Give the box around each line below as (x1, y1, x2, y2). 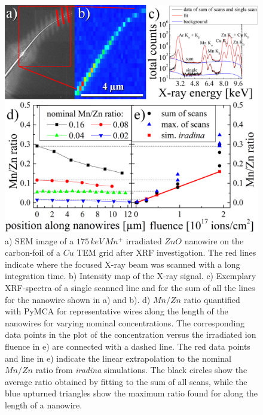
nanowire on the (184, 234, 244, 247)
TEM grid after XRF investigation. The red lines (77, 246, 256, 259)
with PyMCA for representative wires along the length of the (5, 305, 228, 317)
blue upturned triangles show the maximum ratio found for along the (5, 387, 258, 399)
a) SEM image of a (5, 234, 74, 247)
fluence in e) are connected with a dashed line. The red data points (5, 340, 250, 353)
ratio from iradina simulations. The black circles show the (35, 363, 247, 376)
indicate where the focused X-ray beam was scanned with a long (5, 258, 240, 270)
